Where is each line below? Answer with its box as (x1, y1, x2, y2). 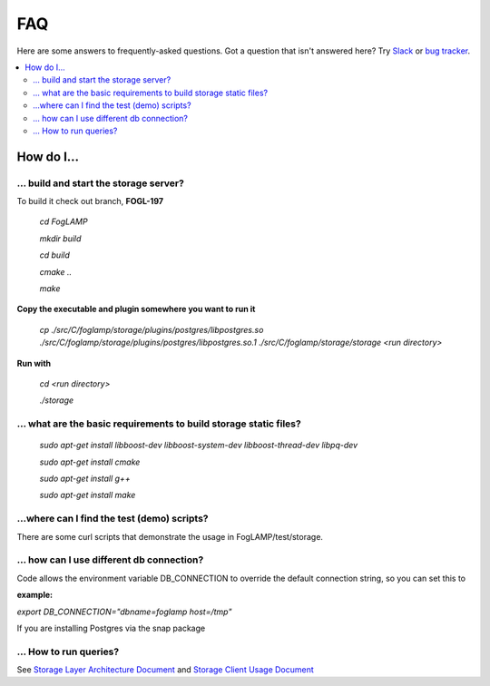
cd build (39, 250, 70, 260)
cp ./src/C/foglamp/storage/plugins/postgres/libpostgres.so (39, 324, 264, 335)
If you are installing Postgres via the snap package (16, 622, 206, 633)
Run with (16, 358, 52, 368)
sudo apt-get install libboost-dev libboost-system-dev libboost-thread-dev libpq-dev (39, 440, 358, 451)
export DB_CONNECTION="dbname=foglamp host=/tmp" (16, 606, 232, 617)
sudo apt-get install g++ (39, 473, 131, 485)
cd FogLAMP (39, 216, 88, 227)
